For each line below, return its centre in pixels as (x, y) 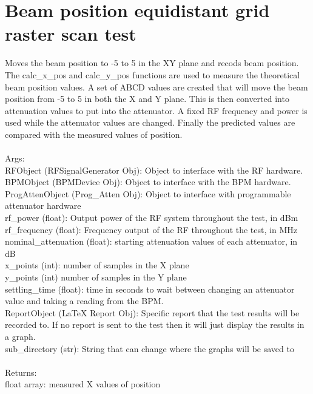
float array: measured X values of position (83, 384)
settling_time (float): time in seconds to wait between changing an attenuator (150, 289)
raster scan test (71, 34)
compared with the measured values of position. (94, 134)
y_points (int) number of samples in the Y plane (96, 277)
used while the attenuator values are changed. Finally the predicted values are (150, 122)
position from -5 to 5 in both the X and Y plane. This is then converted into (147, 99)
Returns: (21, 372)
